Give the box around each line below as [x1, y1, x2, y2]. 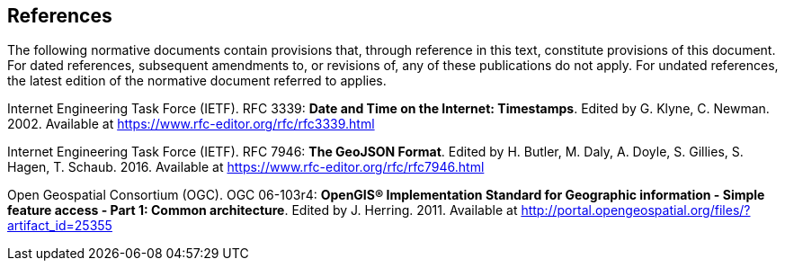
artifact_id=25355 [7, 218, 112, 234]
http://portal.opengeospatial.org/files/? [521, 202, 751, 219]
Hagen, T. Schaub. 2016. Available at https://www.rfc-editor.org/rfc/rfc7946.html [7, 159, 485, 175]
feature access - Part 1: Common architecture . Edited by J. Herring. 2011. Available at [7, 202, 518, 219]
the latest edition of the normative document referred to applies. [7, 73, 387, 89]
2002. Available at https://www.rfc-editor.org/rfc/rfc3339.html [7, 116, 375, 132]
